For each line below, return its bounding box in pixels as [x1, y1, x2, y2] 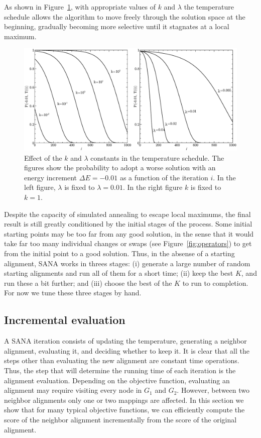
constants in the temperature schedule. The [90, 152, 224, 163]
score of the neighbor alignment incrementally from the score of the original [4, 414, 237, 424]
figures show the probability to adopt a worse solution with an [24, 162, 216, 173]
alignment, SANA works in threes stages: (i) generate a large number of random [4, 258, 250, 268]
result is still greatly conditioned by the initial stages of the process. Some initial [4, 218, 252, 229]
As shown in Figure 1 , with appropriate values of [4, 2, 156, 12]
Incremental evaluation [4, 312, 125, 327]
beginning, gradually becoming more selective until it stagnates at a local [4, 21, 229, 32]
